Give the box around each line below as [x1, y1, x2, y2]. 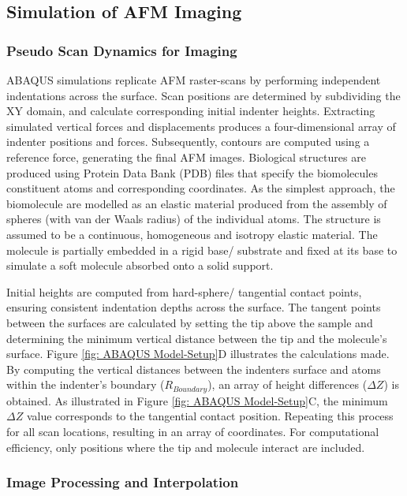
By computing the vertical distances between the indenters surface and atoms [6, 360, 381, 377]
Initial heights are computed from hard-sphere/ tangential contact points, [6, 283, 362, 300]
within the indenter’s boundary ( [6, 376, 165, 393]
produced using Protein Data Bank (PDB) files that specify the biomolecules [6, 164, 378, 181]
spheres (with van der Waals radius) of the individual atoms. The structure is [6, 211, 381, 227]
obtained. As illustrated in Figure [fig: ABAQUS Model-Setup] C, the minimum [6, 392, 388, 408]
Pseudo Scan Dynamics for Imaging [6, 40, 237, 60]
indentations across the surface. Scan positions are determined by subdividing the [6, 87, 401, 103]
